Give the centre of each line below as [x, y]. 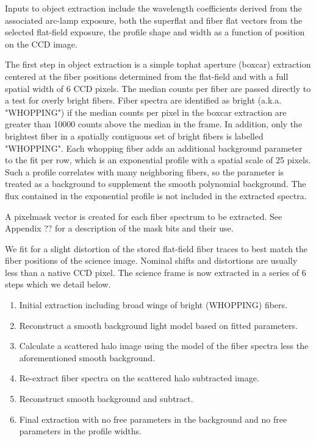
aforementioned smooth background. [87, 357]
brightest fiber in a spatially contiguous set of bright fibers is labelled [134, 136]
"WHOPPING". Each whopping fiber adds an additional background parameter [154, 148]
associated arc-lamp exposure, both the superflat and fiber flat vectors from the [154, 20]
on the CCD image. [41, 44]
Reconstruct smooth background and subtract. [106, 399]
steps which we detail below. [58, 284]
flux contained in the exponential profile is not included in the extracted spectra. [156, 195]
